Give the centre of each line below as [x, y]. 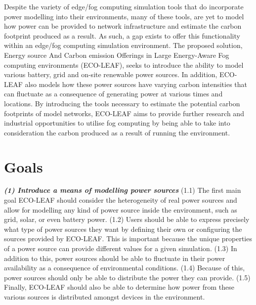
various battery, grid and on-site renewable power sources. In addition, [111, 74]
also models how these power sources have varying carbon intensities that [136, 84]
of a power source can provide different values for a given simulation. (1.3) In [121, 248]
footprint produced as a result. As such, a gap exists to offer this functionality [122, 35]
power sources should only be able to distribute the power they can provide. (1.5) [127, 277]
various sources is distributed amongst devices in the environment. [105, 296]
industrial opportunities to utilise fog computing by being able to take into [117, 123]
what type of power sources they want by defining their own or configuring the [123, 229]
